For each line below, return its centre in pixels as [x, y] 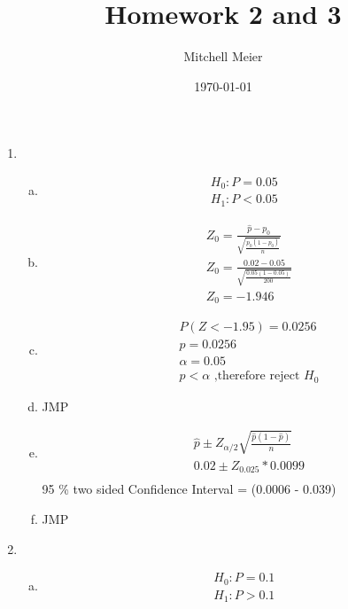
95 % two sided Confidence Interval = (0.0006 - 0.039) [189, 489]
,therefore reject [257, 376]
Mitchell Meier [223, 56]
